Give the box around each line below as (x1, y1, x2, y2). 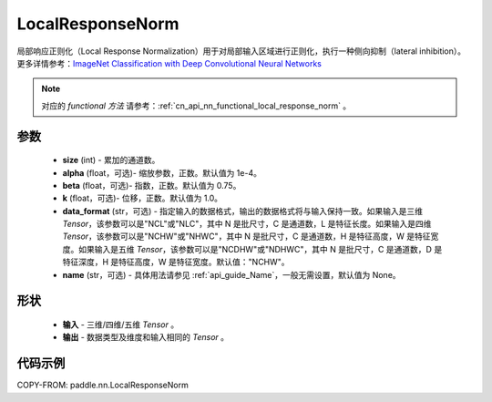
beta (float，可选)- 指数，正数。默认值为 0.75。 (62, 180, 241, 191)
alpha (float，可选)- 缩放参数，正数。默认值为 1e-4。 (62, 167, 261, 178)
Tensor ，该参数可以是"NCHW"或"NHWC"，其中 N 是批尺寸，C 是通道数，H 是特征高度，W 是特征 (62, 231, 432, 242)
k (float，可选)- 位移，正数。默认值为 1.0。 (62, 192, 223, 204)
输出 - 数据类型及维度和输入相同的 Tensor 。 (62, 332, 230, 343)
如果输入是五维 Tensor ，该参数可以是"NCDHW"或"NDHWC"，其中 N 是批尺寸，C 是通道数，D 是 (77, 243, 443, 254)
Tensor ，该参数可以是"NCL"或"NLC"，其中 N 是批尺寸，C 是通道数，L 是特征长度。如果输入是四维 (62, 219, 432, 230)
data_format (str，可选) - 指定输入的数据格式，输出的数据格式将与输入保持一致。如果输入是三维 (62, 205, 424, 216)
